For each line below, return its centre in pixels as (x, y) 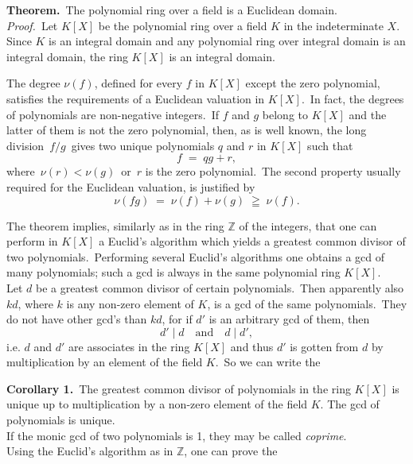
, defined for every (138, 83)
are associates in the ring (129, 346)
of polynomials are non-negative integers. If (113, 114)
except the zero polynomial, (313, 83)
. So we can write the (268, 362)
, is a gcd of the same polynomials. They (307, 303)
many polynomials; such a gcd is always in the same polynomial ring (173, 272)
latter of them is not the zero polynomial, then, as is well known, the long (187, 130)
